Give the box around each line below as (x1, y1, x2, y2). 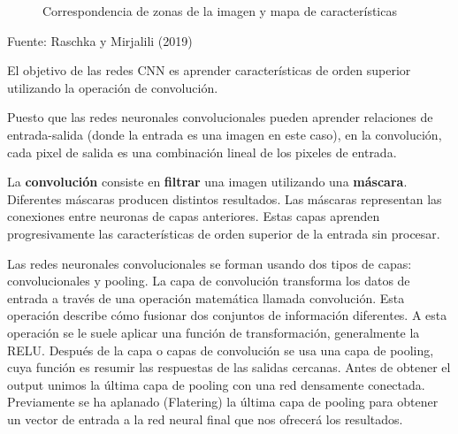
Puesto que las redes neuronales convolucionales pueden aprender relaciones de (7, 108, 433, 126)
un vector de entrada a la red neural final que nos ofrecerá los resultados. (7, 409, 403, 428)
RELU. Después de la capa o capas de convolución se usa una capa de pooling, (7, 340, 434, 359)
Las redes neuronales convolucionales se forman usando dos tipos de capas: (7, 254, 412, 272)
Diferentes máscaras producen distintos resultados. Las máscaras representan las (7, 189, 442, 208)
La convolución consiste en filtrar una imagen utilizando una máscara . (7, 172, 408, 191)
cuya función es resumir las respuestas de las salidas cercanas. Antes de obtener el (7, 358, 451, 377)
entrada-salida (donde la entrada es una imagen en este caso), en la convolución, (7, 125, 442, 143)
